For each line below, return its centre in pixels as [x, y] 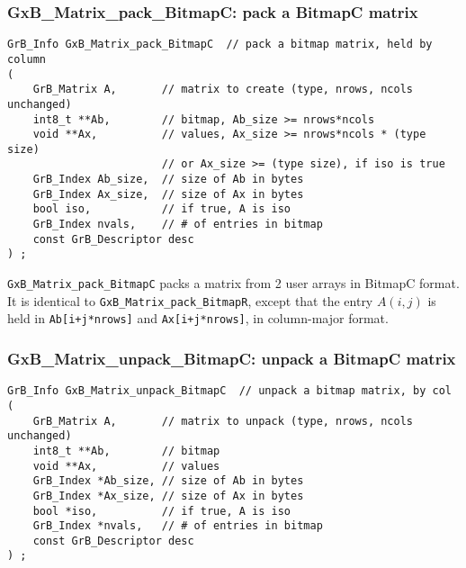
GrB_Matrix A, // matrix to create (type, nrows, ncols [223, 90]
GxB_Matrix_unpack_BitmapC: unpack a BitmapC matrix [232, 358]
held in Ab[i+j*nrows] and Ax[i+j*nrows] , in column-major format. [198, 318]
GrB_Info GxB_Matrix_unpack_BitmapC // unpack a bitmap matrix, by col [229, 391]
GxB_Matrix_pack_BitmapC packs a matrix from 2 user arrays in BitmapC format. [233, 283]
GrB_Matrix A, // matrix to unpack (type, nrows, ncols [223, 421]
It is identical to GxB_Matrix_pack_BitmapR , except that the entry [190, 300]
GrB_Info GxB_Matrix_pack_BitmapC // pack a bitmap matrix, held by [220, 45]
